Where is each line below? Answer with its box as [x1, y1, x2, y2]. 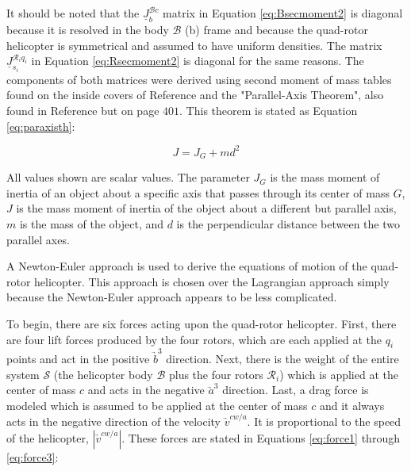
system [6, 366, 40, 382]
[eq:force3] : [6, 448, 59, 465]
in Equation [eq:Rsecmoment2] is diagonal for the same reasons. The [31, 52, 364, 69]
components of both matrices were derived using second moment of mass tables [6, 71, 392, 87]
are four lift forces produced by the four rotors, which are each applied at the [6, 331, 382, 347]
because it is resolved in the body [6, 21, 169, 38]
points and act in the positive [6, 350, 150, 367]
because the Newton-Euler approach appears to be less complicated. [6, 289, 337, 305]
